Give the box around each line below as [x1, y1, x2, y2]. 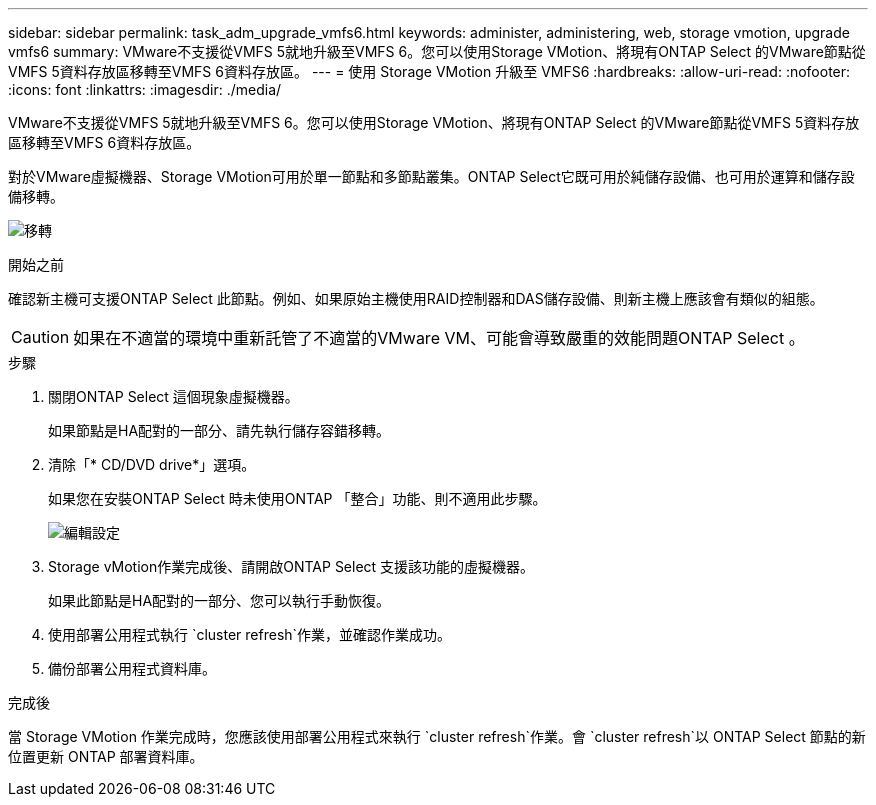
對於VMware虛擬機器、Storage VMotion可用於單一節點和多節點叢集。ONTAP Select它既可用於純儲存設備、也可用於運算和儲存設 [8, 168, 855, 185]
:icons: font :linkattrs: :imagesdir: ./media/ [8, 81, 282, 98]
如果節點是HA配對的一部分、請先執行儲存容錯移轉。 [48, 422, 391, 439]
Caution [11, 327, 70, 347]
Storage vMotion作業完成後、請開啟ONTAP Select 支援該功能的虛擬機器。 [48, 558, 535, 575]
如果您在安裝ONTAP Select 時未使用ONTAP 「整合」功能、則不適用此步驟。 [48, 490, 547, 507]
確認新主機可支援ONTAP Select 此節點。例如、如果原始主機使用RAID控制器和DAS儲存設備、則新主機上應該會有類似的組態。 [8, 290, 824, 307]
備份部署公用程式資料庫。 [48, 660, 216, 677]
